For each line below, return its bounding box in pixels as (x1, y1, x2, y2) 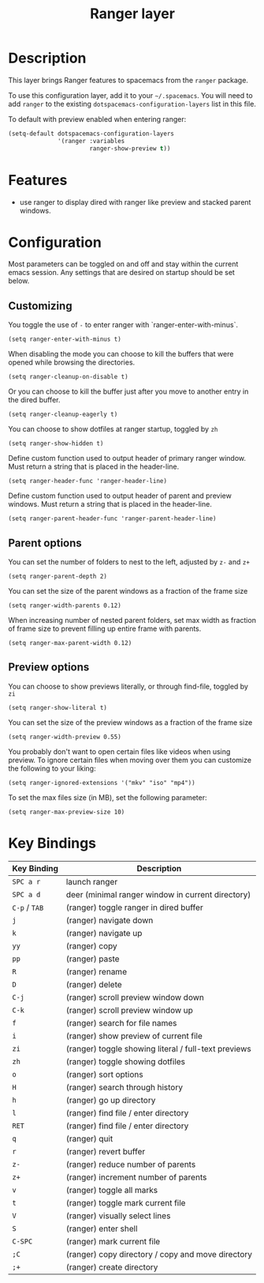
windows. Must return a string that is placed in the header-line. (8, 500, 213, 509)
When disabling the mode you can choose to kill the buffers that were (8, 349, 234, 359)
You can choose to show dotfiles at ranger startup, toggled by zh (8, 425, 218, 434)
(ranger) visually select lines (65, 1210, 171, 1221)
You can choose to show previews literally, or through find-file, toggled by (8, 681, 248, 691)
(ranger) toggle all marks (65, 1184, 158, 1195)
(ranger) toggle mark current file (65, 1197, 186, 1208)
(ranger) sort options (65, 1069, 143, 1080)
